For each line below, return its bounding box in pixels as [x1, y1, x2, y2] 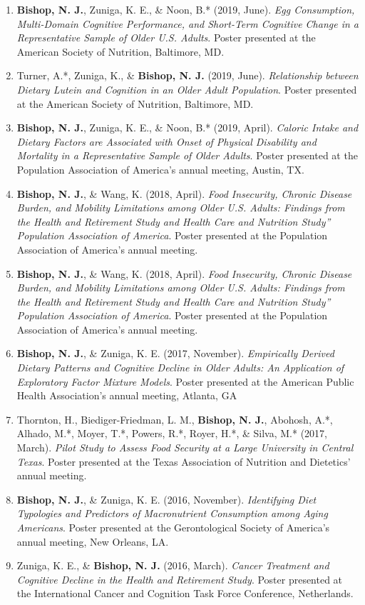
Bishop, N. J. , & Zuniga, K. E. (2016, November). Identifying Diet [16, 491, 317, 506]
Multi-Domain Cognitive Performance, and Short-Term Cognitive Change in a [16, 16, 359, 31]
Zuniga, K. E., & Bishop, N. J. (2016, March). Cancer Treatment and [16, 558, 329, 573]
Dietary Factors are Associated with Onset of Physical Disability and [16, 134, 317, 149]
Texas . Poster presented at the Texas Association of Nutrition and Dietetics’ [16, 454, 351, 469]
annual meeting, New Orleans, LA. [16, 534, 169, 549]
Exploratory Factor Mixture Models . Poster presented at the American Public [16, 374, 354, 389]
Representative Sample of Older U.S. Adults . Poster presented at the [16, 30, 316, 45]
